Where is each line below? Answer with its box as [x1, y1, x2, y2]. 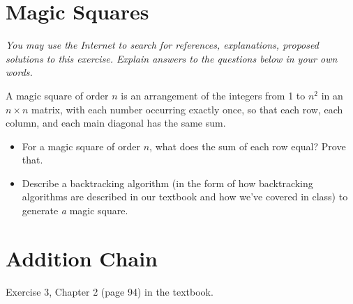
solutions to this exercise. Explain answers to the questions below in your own [6, 51, 338, 65]
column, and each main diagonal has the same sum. [6, 115, 226, 130]
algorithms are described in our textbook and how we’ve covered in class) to [22, 189, 348, 204]
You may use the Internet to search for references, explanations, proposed [6, 38, 319, 52]
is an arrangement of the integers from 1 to [121, 88, 306, 102]
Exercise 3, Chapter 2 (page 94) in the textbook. [6, 284, 213, 298]
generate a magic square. [22, 203, 128, 218]
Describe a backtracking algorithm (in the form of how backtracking [22, 175, 313, 190]
